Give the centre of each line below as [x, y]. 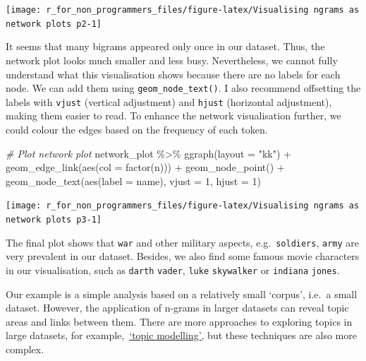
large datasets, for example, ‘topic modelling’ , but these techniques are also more [181, 335]
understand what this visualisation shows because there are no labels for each [173, 74]
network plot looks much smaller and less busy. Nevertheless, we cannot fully [172, 60]
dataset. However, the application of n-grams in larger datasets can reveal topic [177, 308]
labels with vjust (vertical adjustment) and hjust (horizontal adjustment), [169, 101]
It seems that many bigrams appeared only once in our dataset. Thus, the [165, 46]
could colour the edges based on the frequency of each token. [137, 129]
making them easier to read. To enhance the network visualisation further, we [173, 116]
